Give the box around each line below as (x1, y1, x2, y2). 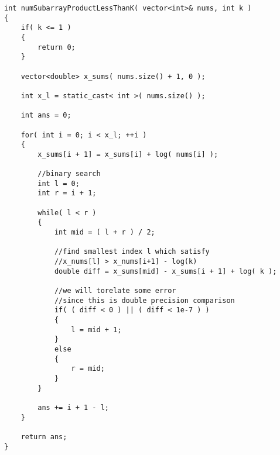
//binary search (37, 170, 101, 178)
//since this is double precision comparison (54, 296, 235, 305)
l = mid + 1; (71, 325, 122, 334)
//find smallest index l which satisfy (54, 247, 210, 256)
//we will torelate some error (54, 287, 176, 295)
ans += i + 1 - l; (37, 403, 109, 412)
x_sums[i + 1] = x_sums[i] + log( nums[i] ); (37, 150, 218, 158)
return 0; (37, 43, 76, 51)
